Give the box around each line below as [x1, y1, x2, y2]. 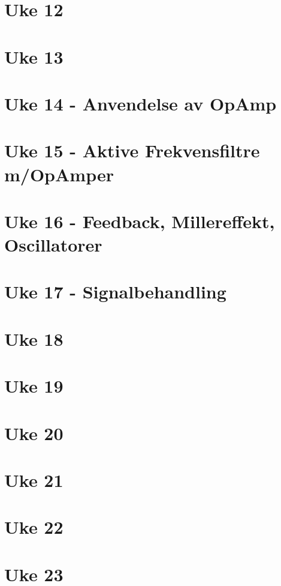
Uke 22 [4, 515, 64, 539]
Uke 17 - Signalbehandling [4, 279, 226, 304]
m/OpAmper [4, 162, 114, 186]
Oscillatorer [4, 232, 102, 257]
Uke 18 [4, 326, 64, 351]
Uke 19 [4, 373, 64, 398]
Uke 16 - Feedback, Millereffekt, [4, 208, 275, 233]
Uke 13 [4, 44, 64, 68]
